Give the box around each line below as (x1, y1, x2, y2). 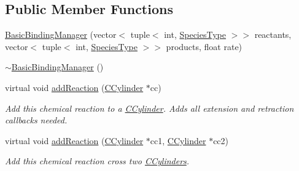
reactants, (254, 28, 292, 41)
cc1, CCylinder (150, 134, 206, 147)
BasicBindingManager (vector (5, 28, 117, 41)
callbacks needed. (5, 114, 68, 126)
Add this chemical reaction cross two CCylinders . (5, 155, 190, 167)
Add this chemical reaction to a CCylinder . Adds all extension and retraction (5, 101, 294, 114)
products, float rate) (166, 40, 243, 53)
